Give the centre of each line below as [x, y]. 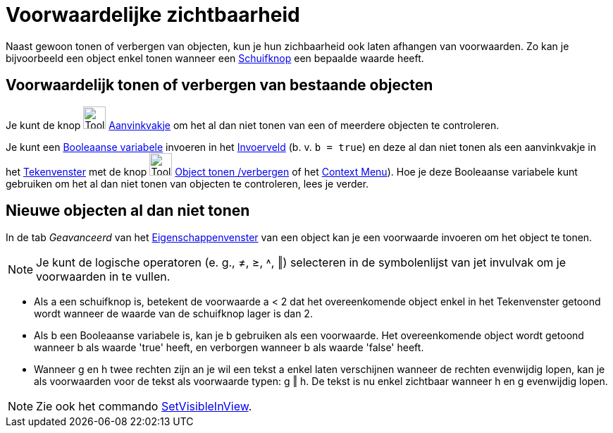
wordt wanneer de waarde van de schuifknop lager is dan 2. [173, 314]
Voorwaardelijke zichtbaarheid [153, 15]
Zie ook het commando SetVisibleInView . [144, 407]
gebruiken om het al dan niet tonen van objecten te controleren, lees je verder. [187, 183]
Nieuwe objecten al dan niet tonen [128, 211]
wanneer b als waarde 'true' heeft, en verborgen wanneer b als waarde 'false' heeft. [229, 348]
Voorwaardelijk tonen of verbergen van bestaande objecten [219, 85]
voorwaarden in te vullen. [103, 277]
